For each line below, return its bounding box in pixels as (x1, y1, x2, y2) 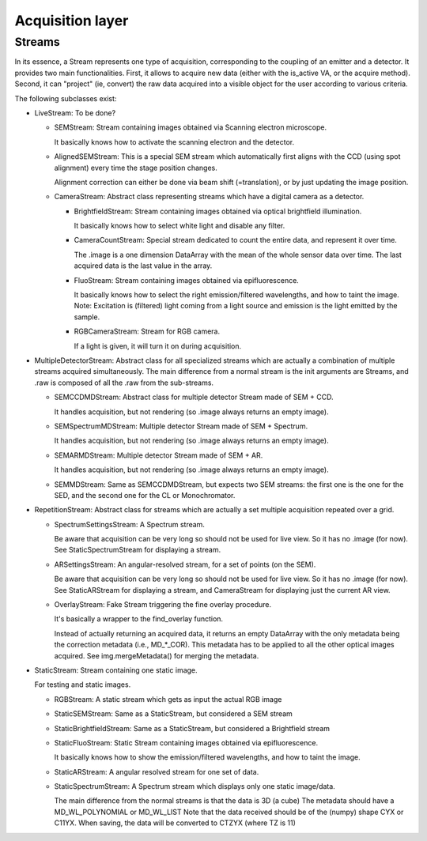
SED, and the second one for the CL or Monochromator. (54, 490, 236, 500)
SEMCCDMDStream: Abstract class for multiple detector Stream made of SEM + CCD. (54, 392, 334, 402)
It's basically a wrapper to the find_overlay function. (54, 614, 224, 624)
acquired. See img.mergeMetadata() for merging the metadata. (54, 651, 259, 660)
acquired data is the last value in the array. (74, 261, 213, 270)
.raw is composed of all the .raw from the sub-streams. (34, 378, 213, 387)
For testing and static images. (34, 680, 131, 689)
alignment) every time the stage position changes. (54, 163, 217, 172)
